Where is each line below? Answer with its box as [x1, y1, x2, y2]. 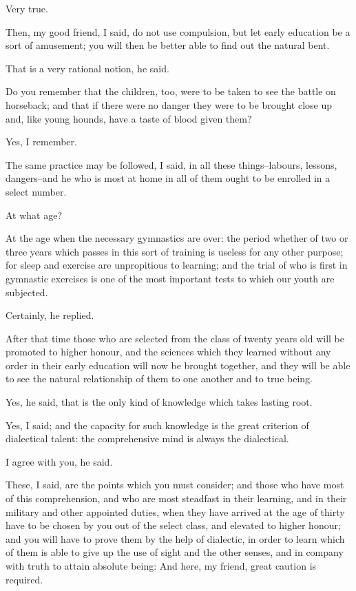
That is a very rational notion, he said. [6, 61, 169, 75]
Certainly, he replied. [6, 308, 94, 322]
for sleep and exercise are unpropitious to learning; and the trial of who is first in [6, 258, 348, 272]
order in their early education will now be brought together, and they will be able [6, 357, 350, 372]
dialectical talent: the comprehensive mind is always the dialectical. [6, 431, 289, 446]
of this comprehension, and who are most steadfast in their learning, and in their [6, 491, 347, 506]
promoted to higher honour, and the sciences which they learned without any [6, 344, 331, 359]
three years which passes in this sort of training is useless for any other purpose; [6, 244, 344, 258]
